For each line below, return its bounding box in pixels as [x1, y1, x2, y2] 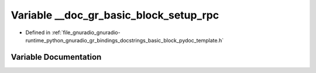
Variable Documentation [11, 52, 102, 62]
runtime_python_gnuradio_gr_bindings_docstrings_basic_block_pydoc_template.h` [25, 36, 224, 43]
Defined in [25, 29, 51, 36]
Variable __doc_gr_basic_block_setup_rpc [11, 9, 219, 21]
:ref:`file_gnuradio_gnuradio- [51, 29, 121, 36]
